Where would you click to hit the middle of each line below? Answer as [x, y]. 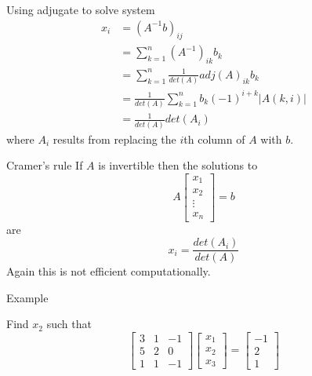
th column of [214, 139]
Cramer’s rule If [45, 165]
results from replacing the [114, 139]
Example [27, 297]
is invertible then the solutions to [178, 165]
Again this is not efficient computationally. [109, 271]
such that [69, 324]
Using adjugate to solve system [81, 9]
